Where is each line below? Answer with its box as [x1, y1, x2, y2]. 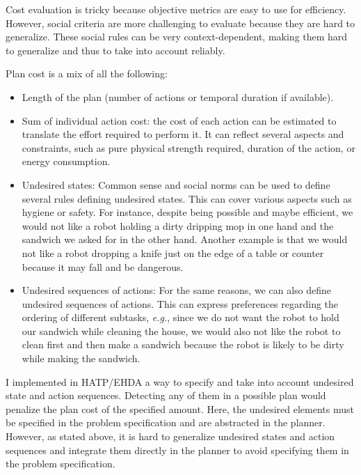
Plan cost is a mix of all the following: [6, 66, 168, 81]
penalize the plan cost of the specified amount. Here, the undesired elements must [6, 401, 354, 416]
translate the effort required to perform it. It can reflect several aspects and [22, 127, 344, 141]
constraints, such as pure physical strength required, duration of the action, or [22, 140, 355, 155]
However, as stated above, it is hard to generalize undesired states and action [6, 429, 335, 444]
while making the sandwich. [22, 351, 141, 366]
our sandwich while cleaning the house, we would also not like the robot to [22, 323, 341, 338]
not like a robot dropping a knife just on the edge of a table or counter [22, 245, 324, 260]
